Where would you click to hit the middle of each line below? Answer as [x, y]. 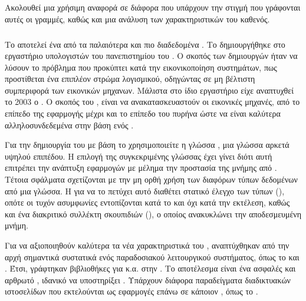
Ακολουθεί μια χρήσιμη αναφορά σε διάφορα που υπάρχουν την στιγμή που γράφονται [153, 7]
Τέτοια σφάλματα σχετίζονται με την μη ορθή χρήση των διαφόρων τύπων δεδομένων [151, 179]
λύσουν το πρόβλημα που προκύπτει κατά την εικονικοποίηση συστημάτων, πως [141, 67]
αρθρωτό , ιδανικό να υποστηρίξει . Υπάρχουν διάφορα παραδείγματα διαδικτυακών [148, 279]
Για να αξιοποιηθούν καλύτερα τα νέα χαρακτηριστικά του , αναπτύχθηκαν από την [147, 245]
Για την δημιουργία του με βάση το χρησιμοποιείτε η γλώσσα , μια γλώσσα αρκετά [147, 145]
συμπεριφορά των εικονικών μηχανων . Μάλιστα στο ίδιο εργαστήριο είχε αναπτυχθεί [149, 90]
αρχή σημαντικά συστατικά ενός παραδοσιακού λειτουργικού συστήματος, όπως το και [152, 257]
